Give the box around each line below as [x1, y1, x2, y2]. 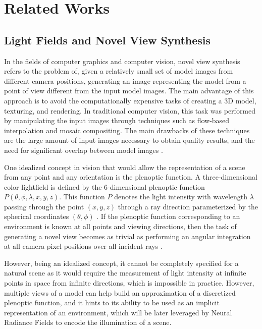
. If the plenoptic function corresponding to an [96, 211, 240, 222]
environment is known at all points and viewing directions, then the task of [4, 221, 237, 232]
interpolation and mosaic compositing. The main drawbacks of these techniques [4, 125, 250, 135]
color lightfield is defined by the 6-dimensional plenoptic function [4, 181, 205, 192]
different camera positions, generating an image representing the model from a [4, 75, 246, 86]
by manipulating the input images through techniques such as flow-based [4, 115, 230, 126]
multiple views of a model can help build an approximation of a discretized [4, 287, 236, 298]
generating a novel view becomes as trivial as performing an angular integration [4, 231, 251, 241]
